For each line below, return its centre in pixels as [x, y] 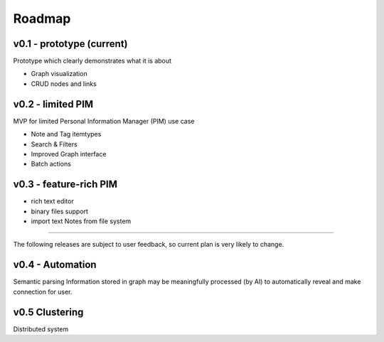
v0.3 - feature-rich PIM [65, 185]
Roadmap [42, 18]
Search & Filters [54, 144]
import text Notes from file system [81, 221]
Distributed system [41, 329]
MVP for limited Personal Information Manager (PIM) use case [104, 121]
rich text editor [52, 201]
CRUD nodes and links [64, 84]
